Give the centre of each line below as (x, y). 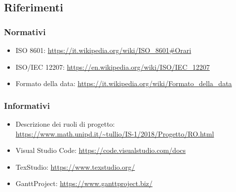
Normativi (25, 31)
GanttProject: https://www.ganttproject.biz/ (84, 183)
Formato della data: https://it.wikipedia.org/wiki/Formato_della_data (124, 83)
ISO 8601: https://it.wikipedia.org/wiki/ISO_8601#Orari (103, 50)
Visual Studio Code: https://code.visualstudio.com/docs (101, 150)
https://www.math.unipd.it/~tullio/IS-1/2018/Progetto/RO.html (115, 133)
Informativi (27, 105)
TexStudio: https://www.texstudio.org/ (75, 167)
